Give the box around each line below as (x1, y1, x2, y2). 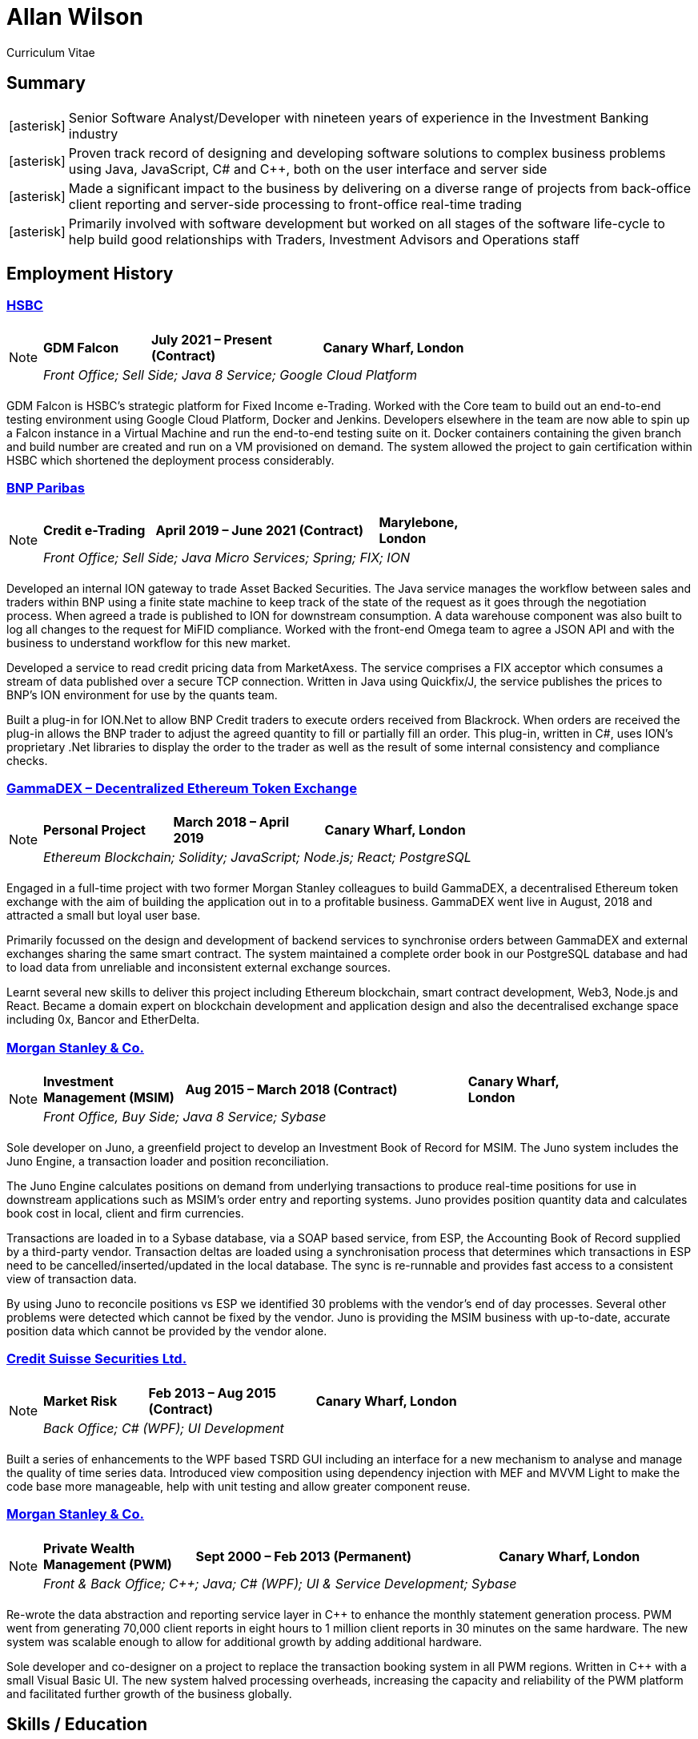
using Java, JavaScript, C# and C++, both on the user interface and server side (68, 160, 548, 177)
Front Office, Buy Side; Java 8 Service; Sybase (43, 1109, 327, 1125)
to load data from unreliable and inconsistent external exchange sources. (6, 960, 391, 975)
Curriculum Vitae (6, 45, 95, 59)
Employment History (6, 264, 174, 284)
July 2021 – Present (150, 331, 272, 348)
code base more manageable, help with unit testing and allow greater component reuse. (6, 1479, 471, 1493)
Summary (6, 73, 86, 94)
